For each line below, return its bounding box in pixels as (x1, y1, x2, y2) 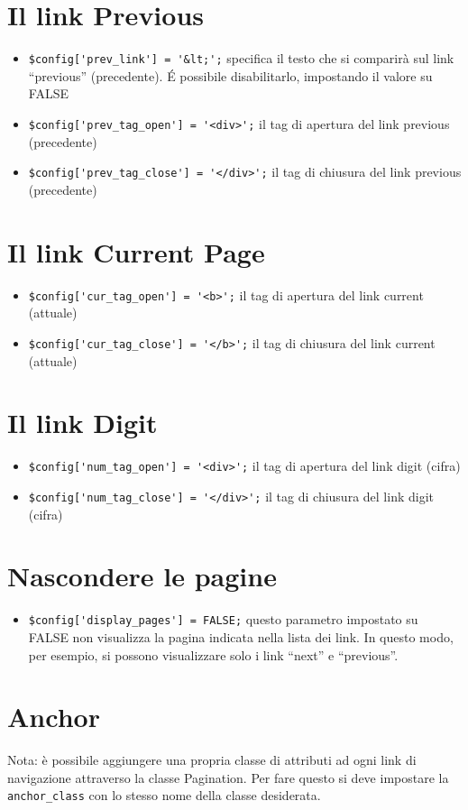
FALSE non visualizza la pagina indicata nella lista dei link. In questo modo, (28, 627, 454, 646)
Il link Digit (7, 404, 158, 441)
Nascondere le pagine (7, 557, 277, 594)
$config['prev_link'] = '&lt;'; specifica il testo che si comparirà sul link (28, 49, 454, 68)
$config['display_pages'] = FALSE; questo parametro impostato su (28, 610, 418, 629)
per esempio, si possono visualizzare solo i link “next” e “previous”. (28, 645, 399, 664)
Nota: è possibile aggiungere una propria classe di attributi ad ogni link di (7, 750, 417, 769)
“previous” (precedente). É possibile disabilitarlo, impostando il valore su (28, 66, 433, 85)
